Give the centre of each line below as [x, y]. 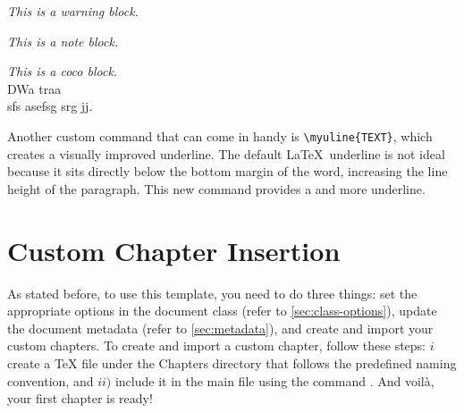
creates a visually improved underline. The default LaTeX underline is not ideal [226, 153]
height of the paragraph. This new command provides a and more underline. [216, 188]
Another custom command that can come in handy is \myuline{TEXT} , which [220, 135]
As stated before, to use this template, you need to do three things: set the [212, 293]
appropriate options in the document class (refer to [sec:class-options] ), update [222, 311]
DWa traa [34, 88]
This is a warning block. [73, 11]
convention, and [51, 380]
